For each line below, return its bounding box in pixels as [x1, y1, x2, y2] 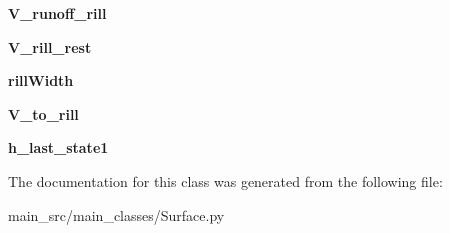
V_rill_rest [8, 36, 92, 57]
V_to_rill [8, 103, 79, 124]
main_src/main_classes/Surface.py [8, 204, 225, 225]
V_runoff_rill [8, 3, 107, 23]
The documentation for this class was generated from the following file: [8, 170, 443, 191]
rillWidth [8, 70, 74, 91]
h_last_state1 [8, 137, 109, 158]
